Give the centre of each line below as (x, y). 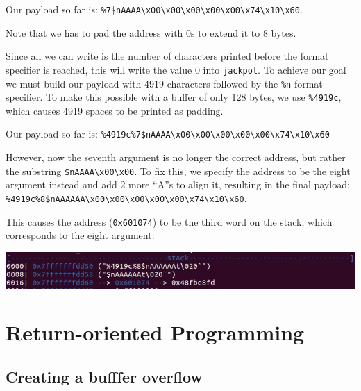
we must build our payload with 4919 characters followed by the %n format (164, 83)
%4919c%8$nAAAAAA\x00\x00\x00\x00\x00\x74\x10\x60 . (126, 198)
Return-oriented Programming (155, 332)
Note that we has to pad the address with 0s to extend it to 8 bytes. (151, 32)
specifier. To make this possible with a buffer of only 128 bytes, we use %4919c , (174, 97)
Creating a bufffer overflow (104, 376)
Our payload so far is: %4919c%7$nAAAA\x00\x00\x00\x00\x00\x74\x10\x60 (168, 134)
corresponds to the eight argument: (80, 235)
